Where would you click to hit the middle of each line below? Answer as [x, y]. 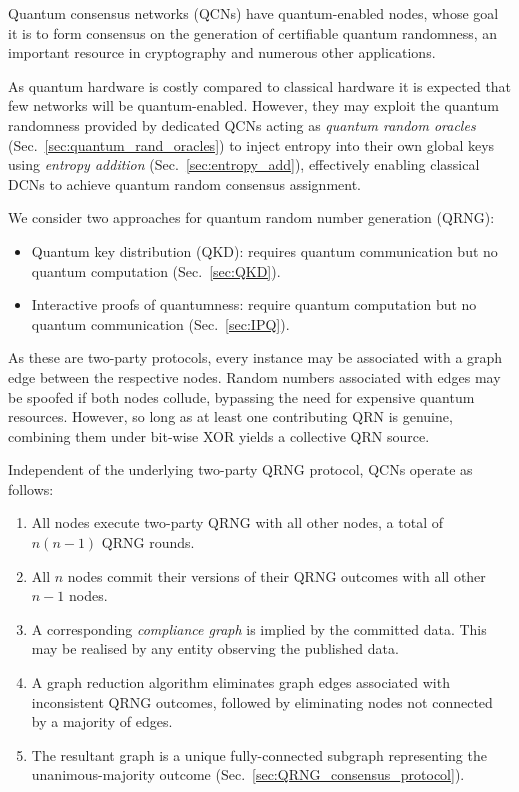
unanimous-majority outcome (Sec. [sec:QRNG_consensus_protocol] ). [248, 774]
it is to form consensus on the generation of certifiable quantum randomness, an [253, 32]
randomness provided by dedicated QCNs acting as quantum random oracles [242, 124]
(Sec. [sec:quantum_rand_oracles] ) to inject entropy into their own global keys [251, 144]
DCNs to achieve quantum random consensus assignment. [184, 183]
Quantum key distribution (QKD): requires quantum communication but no [264, 250]
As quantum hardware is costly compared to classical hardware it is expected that [260, 85]
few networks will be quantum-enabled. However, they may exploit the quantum [253, 105]
